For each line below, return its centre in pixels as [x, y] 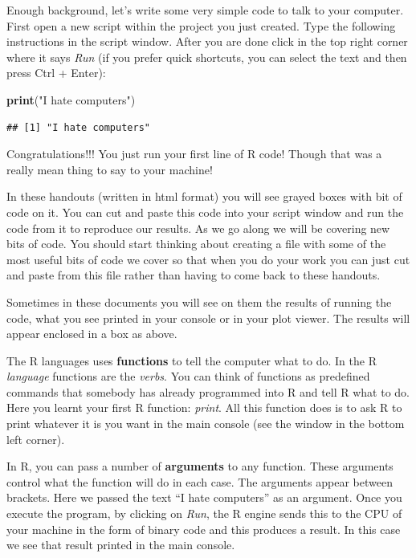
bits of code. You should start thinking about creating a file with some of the [196, 244]
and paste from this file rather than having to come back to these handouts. [194, 275]
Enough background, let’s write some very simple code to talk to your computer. [205, 10]
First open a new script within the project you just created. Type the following [201, 25]
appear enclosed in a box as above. [92, 334]
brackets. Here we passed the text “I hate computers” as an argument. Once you [204, 497]
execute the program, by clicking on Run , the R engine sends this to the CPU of [204, 513]
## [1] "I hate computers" [78, 127]
